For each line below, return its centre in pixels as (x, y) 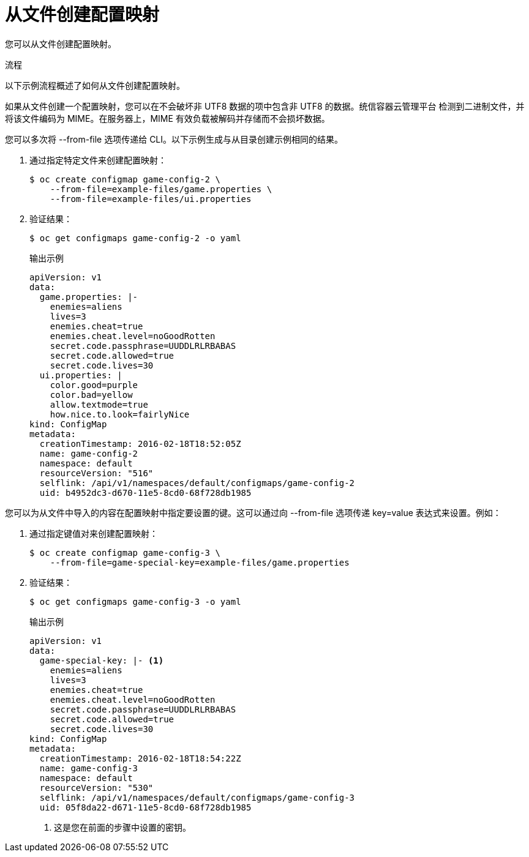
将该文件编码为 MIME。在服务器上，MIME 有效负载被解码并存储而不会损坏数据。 (167, 118)
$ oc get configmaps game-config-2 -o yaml (135, 238)
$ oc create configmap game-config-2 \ (125, 179)
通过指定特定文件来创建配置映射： (98, 160)
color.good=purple (94, 385)
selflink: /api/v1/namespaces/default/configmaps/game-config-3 (197, 797)
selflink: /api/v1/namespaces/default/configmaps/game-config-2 (197, 483)
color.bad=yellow (91, 395)
